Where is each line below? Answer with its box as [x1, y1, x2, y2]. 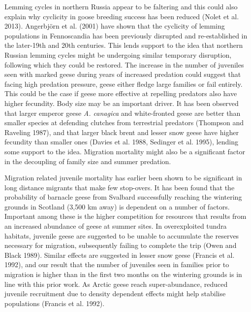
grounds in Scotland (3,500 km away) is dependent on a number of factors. [4, 201, 230, 211]
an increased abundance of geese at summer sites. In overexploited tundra [4, 221, 227, 231]
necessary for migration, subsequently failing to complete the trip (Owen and [4, 240, 237, 250]
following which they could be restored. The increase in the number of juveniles [4, 59, 244, 69]
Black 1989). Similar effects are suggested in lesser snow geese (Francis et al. [4, 249, 235, 260]
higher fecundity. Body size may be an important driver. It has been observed [4, 98, 239, 108]
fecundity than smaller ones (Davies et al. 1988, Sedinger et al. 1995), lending [4, 137, 238, 147]
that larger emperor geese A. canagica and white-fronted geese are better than [4, 107, 241, 118]
